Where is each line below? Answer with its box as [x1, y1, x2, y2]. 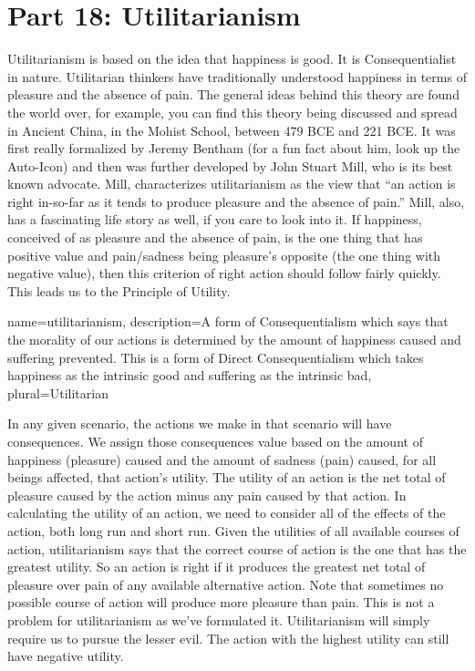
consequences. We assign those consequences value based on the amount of [7, 432, 423, 450]
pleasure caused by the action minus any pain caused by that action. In [7, 485, 407, 504]
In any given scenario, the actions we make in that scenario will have [7, 414, 392, 433]
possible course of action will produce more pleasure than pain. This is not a [7, 593, 435, 612]
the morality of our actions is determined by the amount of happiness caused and [7, 330, 461, 349]
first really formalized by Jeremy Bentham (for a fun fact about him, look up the [7, 139, 460, 158]
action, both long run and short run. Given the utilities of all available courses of [7, 521, 460, 540]
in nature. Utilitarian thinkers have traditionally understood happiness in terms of [7, 67, 467, 86]
